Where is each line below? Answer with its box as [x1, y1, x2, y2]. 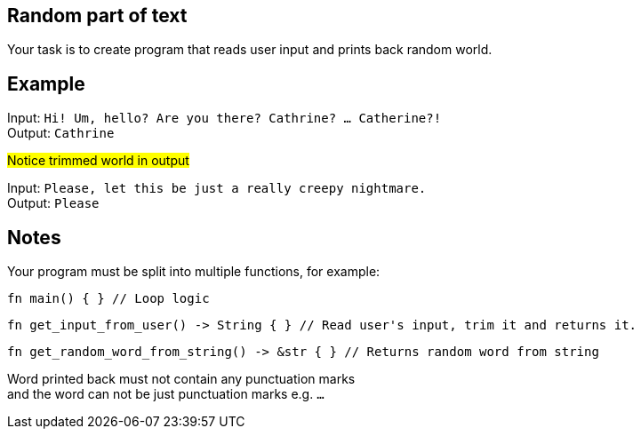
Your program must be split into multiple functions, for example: [7, 264, 381, 280]
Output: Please [7, 195, 100, 211]
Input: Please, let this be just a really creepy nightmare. [7, 180, 427, 196]
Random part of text [7, 4, 188, 27]
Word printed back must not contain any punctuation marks [7, 371, 356, 387]
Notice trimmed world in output [7, 153, 189, 169]
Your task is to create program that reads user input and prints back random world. [7, 42, 493, 58]
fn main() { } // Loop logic [7, 291, 210, 306]
